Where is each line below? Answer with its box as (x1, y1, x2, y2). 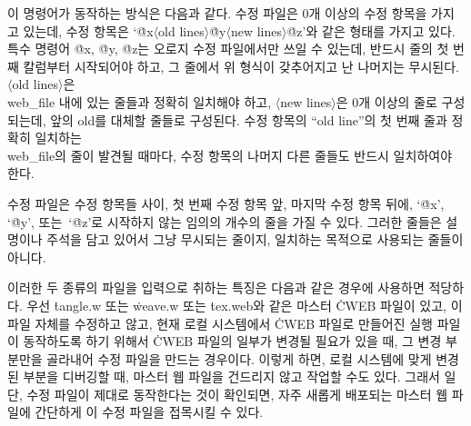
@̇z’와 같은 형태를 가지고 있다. (286, 21, 456, 40)
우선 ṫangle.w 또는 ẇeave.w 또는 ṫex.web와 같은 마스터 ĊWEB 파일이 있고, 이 (26, 295, 463, 314)
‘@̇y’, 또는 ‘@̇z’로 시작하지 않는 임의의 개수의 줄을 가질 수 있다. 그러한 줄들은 (7, 212, 442, 231)
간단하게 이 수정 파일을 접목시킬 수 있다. (35, 402, 264, 421)
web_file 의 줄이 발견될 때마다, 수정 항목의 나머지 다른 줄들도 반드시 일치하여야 (7, 145, 453, 164)
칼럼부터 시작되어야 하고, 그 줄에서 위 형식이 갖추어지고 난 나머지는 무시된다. (23, 56, 459, 75)
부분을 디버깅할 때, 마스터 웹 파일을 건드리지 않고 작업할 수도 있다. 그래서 (23, 367, 440, 386)
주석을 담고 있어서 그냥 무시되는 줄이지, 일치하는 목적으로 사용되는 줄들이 (46, 230, 464, 249)
